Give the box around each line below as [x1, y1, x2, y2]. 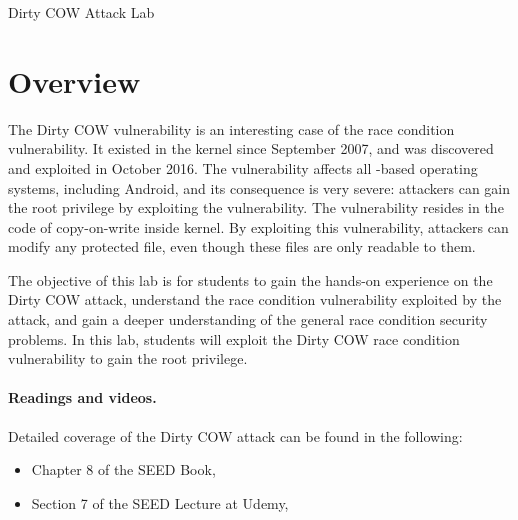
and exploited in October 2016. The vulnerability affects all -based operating [8, 157, 478, 178]
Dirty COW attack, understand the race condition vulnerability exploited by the [8, 289, 502, 310]
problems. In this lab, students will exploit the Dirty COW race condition [8, 328, 460, 349]
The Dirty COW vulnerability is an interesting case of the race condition [8, 118, 455, 139]
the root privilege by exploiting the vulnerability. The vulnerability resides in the [8, 197, 504, 218]
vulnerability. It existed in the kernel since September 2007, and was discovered [8, 138, 494, 159]
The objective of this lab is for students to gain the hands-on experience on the [8, 269, 493, 290]
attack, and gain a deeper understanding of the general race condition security [8, 309, 488, 330]
